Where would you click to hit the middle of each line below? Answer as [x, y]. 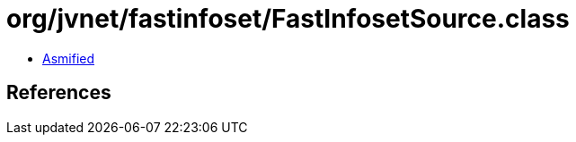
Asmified [69, 58]
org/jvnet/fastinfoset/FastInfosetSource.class [288, 19]
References [59, 93]
